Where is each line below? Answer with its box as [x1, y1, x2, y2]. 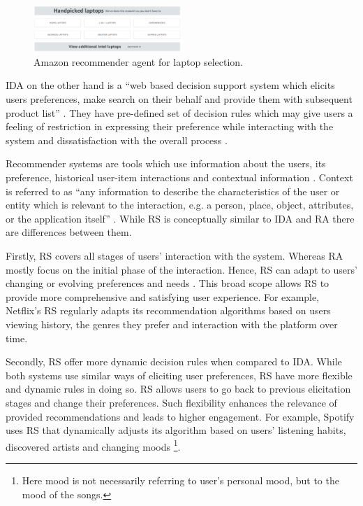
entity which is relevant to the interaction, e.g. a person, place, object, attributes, [6, 197, 354, 212]
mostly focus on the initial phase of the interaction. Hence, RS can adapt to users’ [6, 262, 357, 276]
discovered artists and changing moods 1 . [6, 437, 181, 454]
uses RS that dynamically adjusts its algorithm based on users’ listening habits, [6, 423, 346, 437]
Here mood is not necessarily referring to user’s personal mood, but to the [22, 472, 339, 487]
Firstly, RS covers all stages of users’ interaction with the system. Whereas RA [6, 248, 343, 262]
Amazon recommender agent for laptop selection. [34, 54, 244, 69]
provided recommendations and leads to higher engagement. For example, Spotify [6, 409, 355, 423]
